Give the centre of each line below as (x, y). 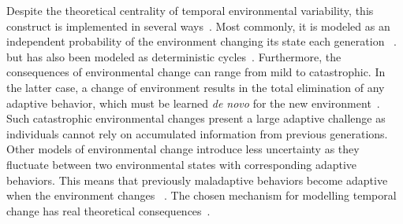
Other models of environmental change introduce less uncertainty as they (183, 149)
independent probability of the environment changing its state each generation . (201, 41)
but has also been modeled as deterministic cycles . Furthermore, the (174, 56)
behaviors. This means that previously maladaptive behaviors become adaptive (197, 180)
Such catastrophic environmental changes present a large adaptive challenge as (196, 118)
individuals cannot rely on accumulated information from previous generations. (197, 133)
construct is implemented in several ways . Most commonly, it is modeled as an (198, 26)
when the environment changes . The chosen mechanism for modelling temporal (201, 195)
